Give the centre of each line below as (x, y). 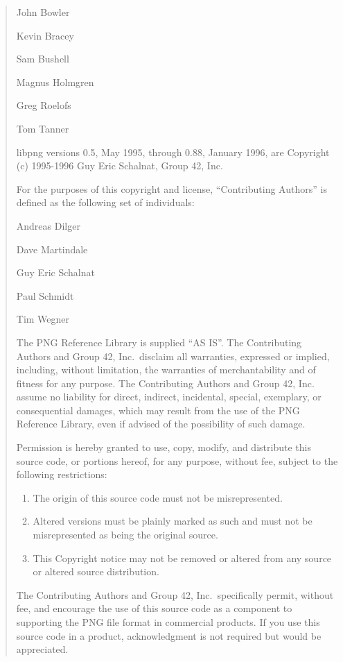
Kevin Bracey (45, 35)
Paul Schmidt (45, 295)
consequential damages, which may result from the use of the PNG (158, 410)
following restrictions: (62, 474)
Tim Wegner (43, 319)
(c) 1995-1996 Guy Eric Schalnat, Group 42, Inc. (120, 165)
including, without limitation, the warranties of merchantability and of (166, 370)
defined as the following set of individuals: (105, 202)
